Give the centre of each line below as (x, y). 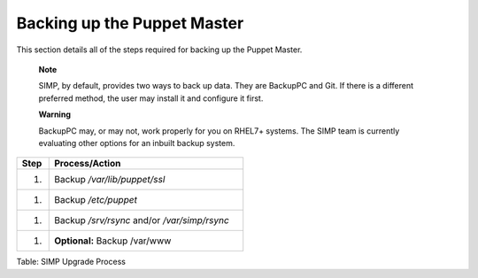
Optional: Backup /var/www (113, 241)
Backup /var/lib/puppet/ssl (110, 180)
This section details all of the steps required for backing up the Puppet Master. (159, 50)
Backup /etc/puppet (96, 200)
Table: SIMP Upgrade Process (71, 262)
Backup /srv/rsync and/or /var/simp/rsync (142, 220)
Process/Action (88, 164)
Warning (54, 114)
